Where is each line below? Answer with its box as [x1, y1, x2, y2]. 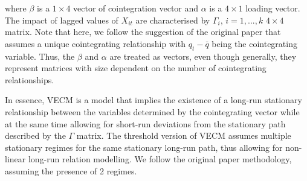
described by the [5, 129, 66, 142]
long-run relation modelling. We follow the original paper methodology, [28, 153, 292, 165]
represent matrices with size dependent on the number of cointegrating [5, 62, 267, 74]
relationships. [5, 73, 54, 86]
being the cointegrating [212, 37, 297, 49]
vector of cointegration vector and [73, 2, 199, 14]
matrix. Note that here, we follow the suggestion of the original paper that [5, 25, 281, 38]
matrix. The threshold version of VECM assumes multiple [76, 129, 291, 142]
